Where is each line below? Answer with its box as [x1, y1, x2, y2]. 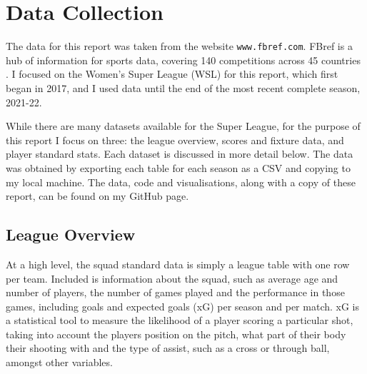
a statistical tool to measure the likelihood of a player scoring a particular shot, [6, 313, 353, 328]
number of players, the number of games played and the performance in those [6, 285, 345, 300]
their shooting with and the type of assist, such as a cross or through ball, [6, 340, 330, 355]
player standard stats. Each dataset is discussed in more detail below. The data [6, 146, 353, 161]
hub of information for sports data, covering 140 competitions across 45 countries [6, 52, 361, 67]
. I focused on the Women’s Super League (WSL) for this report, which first [6, 66, 338, 81]
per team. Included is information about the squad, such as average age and [6, 271, 338, 285]
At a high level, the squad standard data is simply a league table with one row [6, 256, 350, 271]
